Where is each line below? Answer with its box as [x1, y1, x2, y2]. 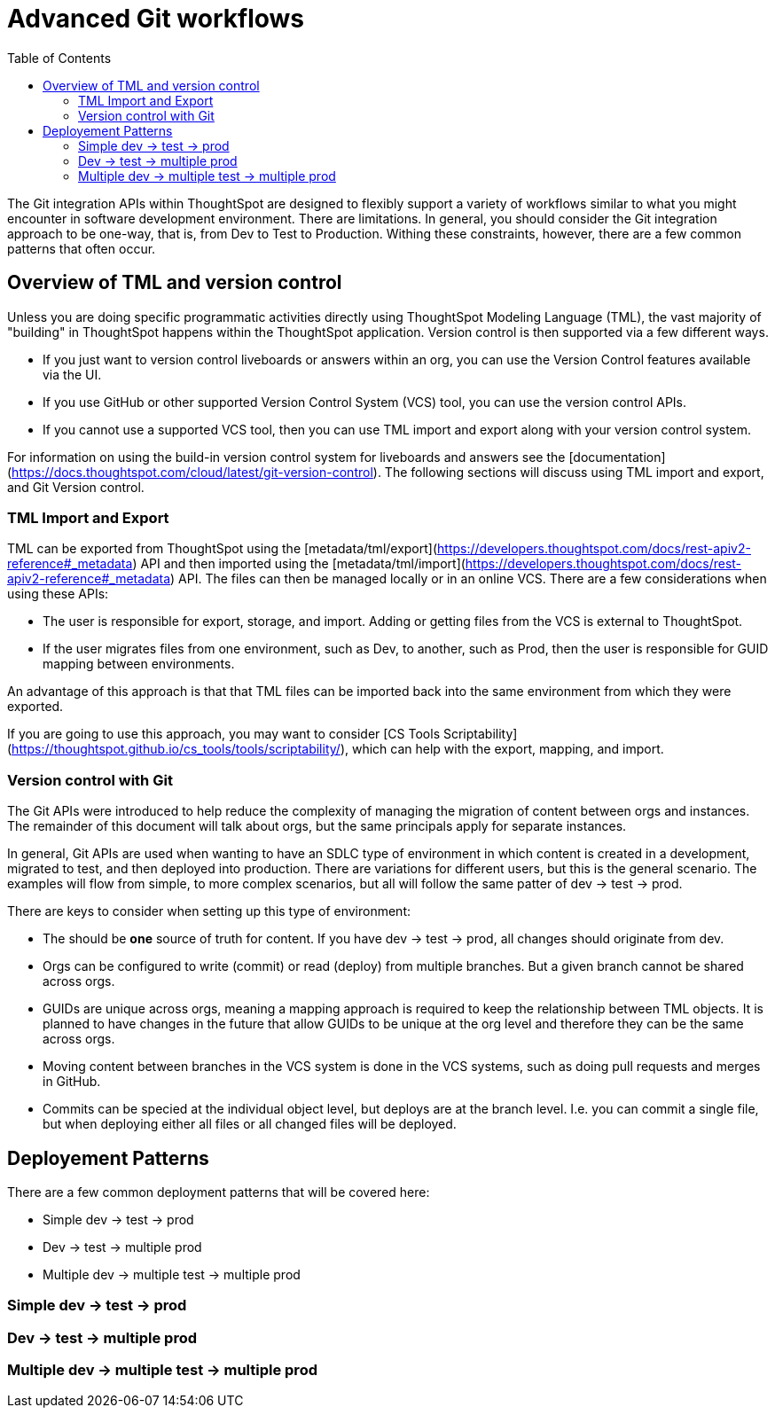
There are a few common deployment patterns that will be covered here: [7, 1184, 430, 1200]
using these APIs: [7, 586, 109, 602]
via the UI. [43, 366, 102, 382]
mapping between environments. [43, 656, 235, 672]
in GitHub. [43, 1074, 101, 1090]
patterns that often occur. [7, 240, 156, 256]
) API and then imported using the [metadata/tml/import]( [132, 556, 466, 572]
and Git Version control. [7, 479, 145, 495]
